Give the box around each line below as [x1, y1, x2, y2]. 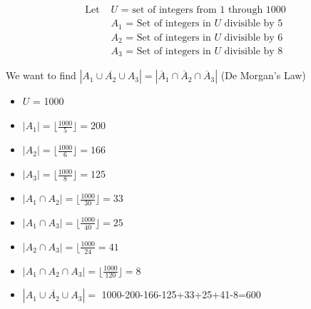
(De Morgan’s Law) [220, 68, 306, 83]
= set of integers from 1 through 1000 [121, 5, 286, 16]
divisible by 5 [224, 19, 283, 29]
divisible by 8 [224, 46, 283, 57]
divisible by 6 [224, 32, 283, 43]
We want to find [6, 68, 76, 83]
